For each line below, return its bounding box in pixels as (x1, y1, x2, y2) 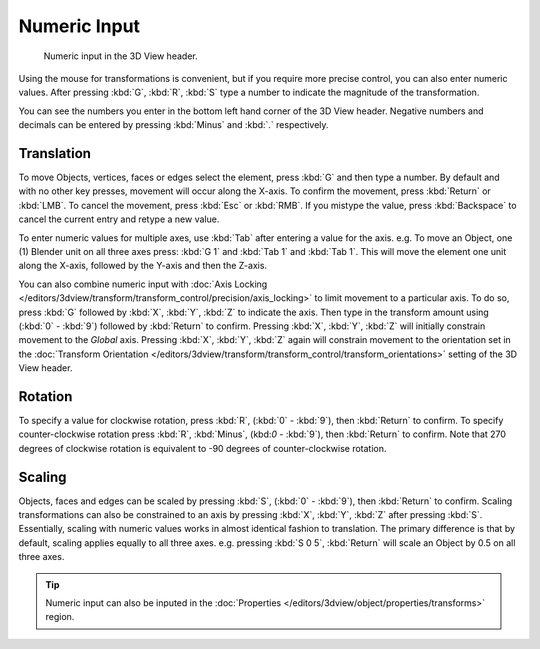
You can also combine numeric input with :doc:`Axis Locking (18, 278, 268, 290)
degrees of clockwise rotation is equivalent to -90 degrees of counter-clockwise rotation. (18, 442, 387, 454)
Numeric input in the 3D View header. (43, 50, 199, 62)
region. (45, 611, 75, 623)
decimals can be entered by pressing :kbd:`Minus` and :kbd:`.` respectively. (18, 119, 329, 131)
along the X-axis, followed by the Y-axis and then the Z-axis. (18, 260, 268, 272)
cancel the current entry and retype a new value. (18, 213, 220, 225)
